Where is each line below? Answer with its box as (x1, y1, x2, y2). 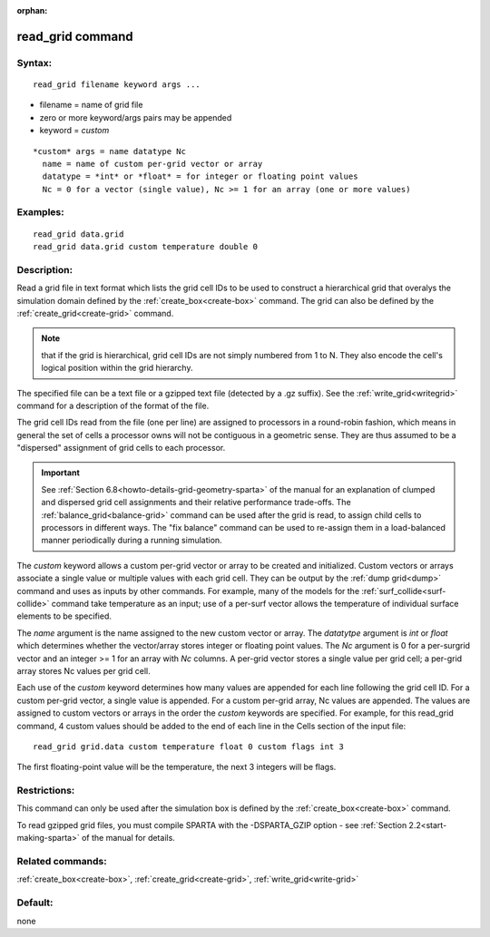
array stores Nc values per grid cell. (16, 665, 151, 676)
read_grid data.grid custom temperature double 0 (33, 241, 259, 252)
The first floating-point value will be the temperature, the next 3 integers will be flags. (16, 762, 337, 773)
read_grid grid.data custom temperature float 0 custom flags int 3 (33, 741, 344, 752)
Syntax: (16, 56, 53, 69)
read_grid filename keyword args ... (33, 79, 201, 90)
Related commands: (16, 854, 108, 867)
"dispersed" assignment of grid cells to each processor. (16, 443, 226, 454)
